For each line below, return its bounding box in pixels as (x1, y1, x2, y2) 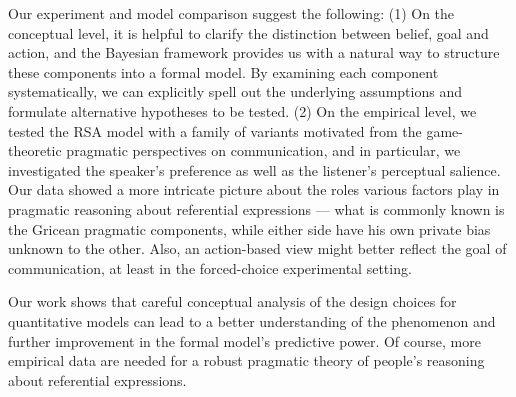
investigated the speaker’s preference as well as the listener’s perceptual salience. (8, 159, 501, 180)
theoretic (8, 140, 62, 161)
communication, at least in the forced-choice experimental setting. (8, 257, 412, 278)
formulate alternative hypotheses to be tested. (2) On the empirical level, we (8, 100, 477, 121)
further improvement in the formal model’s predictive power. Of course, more (8, 330, 481, 351)
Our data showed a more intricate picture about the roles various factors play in (8, 179, 500, 200)
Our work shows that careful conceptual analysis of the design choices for (8, 291, 457, 312)
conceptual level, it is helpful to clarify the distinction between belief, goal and (8, 22, 489, 43)
